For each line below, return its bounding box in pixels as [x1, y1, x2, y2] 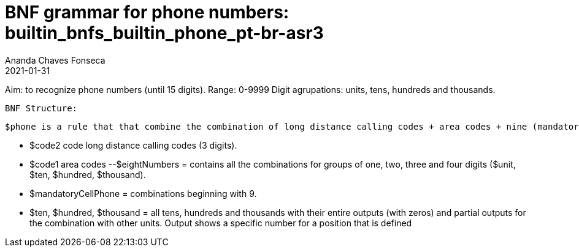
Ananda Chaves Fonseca [5, 54, 105, 65]
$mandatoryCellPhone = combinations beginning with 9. [29, 188, 257, 199]
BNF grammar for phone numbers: [5, 2, 289, 23]
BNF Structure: [5, 103, 78, 113]
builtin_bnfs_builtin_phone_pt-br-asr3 [5, 23, 324, 43]
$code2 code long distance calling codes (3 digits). [29, 139, 237, 150]
